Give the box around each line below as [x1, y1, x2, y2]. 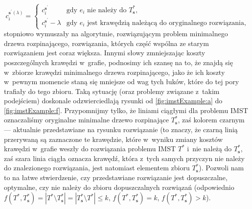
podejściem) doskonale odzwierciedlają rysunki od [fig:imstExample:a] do [4, 95, 223, 106]
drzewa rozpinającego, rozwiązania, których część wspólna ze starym [4, 38, 209, 48]
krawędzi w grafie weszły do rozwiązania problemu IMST [4, 143, 176, 154]
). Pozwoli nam [199, 163, 244, 173]
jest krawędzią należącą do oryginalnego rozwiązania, [87, 19, 246, 26]
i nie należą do [187, 143, 232, 154]
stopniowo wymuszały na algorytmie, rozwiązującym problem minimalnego [4, 28, 228, 39]
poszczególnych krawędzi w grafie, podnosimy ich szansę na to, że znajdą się [4, 57, 233, 67]
